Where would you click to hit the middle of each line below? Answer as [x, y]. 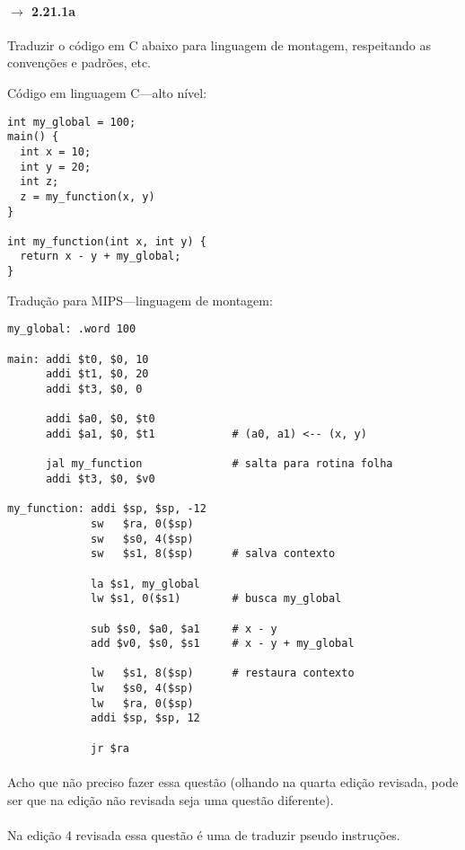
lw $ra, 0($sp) [142, 703]
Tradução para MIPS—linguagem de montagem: [140, 300]
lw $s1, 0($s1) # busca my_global [216, 599]
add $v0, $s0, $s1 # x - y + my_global [223, 644]
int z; [39, 182]
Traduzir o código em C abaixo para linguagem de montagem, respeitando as [219, 44]
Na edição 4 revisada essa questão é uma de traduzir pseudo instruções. [204, 834]
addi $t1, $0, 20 [97, 374]
